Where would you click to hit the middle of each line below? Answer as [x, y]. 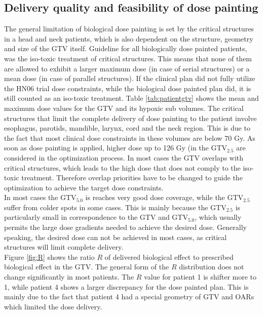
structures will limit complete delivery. [64, 247]
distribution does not [212, 267]
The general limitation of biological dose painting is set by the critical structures [129, 29]
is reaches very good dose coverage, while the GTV [164, 197]
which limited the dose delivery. [53, 306]
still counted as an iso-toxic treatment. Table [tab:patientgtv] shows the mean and [131, 98]
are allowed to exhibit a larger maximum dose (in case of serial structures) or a [127, 68]
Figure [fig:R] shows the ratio [49, 257]
